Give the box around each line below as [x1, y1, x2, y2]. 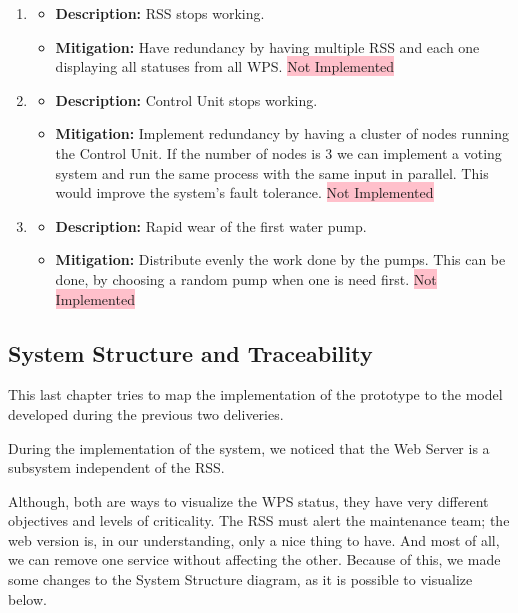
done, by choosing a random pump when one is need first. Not [55, 268, 437, 289]
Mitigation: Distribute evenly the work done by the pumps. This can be [55, 249, 506, 270]
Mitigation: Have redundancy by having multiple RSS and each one [55, 36, 480, 57]
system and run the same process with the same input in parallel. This [55, 162, 489, 183]
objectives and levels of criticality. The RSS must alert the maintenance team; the [8, 510, 510, 531]
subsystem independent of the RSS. [8, 457, 225, 478]
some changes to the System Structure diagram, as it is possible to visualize [8, 569, 473, 590]
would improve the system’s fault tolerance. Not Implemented [55, 182, 434, 203]
